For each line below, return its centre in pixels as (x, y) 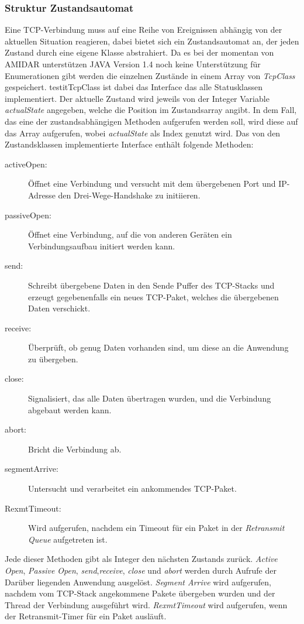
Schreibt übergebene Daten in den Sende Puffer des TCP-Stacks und (151, 285)
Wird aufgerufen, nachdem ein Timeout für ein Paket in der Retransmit (156, 528)
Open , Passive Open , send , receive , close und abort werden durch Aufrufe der (141, 570)
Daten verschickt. (59, 308)
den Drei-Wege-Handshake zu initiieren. (129, 195)
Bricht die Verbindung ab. (75, 449)
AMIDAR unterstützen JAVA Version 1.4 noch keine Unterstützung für (133, 64)
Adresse (42, 195)
